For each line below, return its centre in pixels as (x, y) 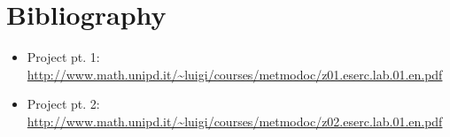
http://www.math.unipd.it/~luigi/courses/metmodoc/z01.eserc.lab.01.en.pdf (235, 74)
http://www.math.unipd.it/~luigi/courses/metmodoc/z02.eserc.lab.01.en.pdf (235, 121)
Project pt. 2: (63, 104)
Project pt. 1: (63, 57)
